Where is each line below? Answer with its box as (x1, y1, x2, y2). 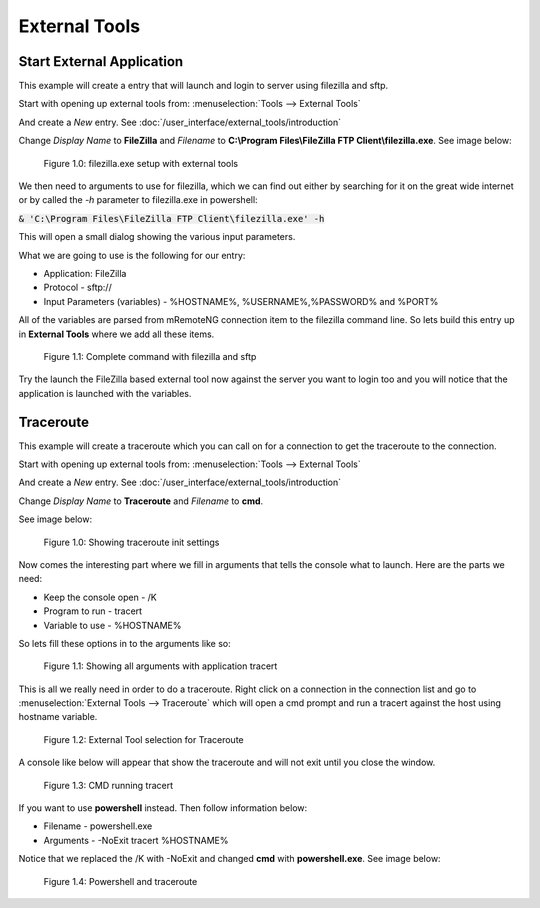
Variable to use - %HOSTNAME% (43, 619, 182, 631)
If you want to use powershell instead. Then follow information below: (18, 802, 308, 814)
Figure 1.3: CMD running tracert (43, 779, 174, 791)
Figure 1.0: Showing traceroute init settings (43, 536, 220, 548)
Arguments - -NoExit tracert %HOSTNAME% (43, 834, 229, 846)
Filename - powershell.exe (43, 820, 153, 832)
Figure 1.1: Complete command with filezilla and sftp (43, 350, 257, 362)
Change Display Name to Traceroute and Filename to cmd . (18, 495, 264, 507)
